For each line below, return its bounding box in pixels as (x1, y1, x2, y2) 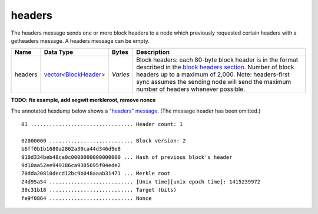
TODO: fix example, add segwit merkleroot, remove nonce (11, 97, 156, 104)
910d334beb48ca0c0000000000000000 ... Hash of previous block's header (21, 154, 233, 161)
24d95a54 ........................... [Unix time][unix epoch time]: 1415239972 (21, 178, 261, 185)
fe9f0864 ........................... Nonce (21, 195, 153, 202)
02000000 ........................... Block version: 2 (21, 137, 186, 144)
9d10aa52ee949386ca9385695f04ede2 (21, 162, 121, 169)
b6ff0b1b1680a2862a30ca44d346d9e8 (21, 145, 121, 152)
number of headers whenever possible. (136, 85, 246, 93)
